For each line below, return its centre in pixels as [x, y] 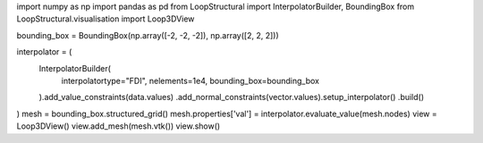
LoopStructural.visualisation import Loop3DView [106, 19]
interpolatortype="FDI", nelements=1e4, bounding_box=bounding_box [190, 80]
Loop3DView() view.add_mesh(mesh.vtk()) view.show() [119, 126]
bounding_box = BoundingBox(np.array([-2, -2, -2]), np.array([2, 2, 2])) [148, 35]
